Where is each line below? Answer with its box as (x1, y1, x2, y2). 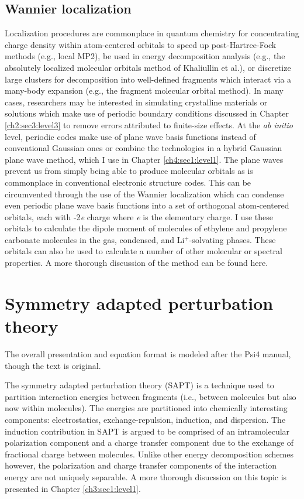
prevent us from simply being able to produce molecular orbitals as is (5, 165, 253, 177)
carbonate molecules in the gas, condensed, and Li (5, 233, 185, 245)
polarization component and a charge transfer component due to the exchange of (5, 436, 294, 449)
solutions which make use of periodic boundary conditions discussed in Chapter (5, 107, 289, 119)
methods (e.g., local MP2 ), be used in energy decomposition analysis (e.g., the (5, 50, 285, 62)
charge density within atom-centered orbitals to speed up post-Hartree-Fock (5, 38, 277, 50)
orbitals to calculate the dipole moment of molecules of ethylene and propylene (5, 222, 287, 234)
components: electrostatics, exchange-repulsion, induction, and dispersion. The (5, 413, 286, 425)
